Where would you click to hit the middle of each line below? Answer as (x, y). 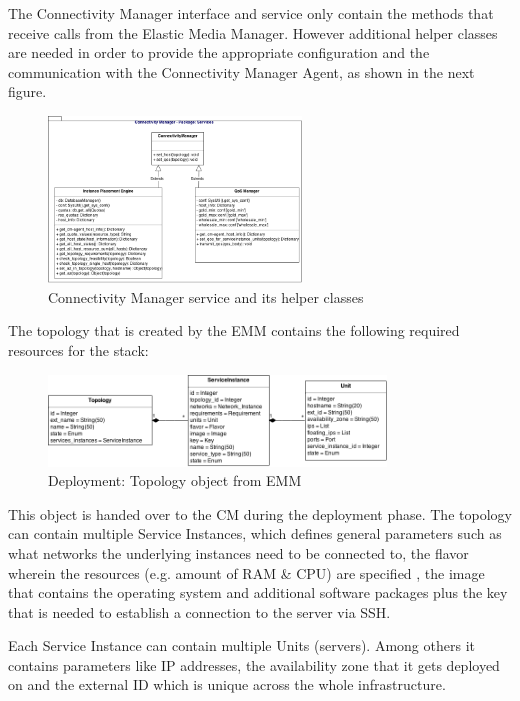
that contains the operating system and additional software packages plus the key (258, 592)
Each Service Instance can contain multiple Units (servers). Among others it (241, 645)
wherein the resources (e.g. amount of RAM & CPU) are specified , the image (246, 572)
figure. (27, 91)
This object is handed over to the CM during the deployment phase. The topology (260, 513)
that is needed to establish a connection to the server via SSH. (199, 611)
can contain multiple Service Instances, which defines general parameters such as (255, 533)
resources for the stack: (78, 349)
